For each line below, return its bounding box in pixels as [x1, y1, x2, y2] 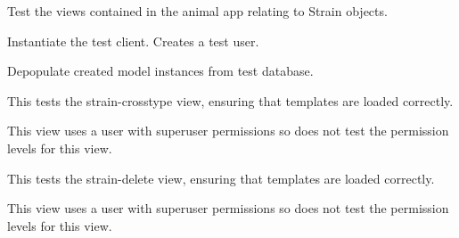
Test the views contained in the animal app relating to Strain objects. [7, 2, 388, 20]
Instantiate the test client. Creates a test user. [7, 31, 259, 50]
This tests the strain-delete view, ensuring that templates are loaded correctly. [7, 168, 435, 187]
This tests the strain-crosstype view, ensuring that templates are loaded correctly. [7, 91, 454, 110]
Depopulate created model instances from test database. [7, 62, 314, 80]
